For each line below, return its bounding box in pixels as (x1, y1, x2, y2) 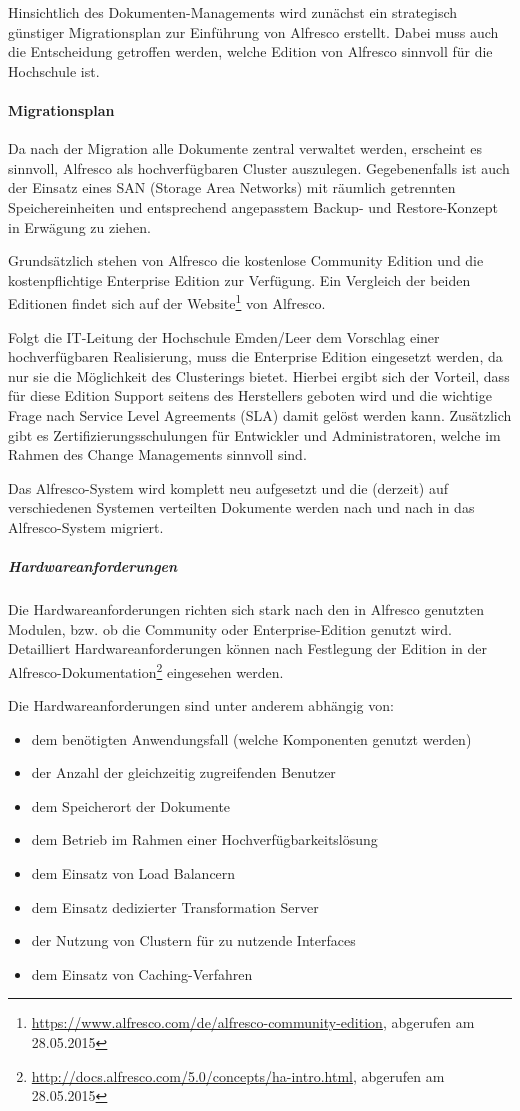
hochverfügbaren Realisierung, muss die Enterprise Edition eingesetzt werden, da (8, 346, 503, 367)
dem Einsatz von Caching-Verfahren (31, 963, 253, 984)
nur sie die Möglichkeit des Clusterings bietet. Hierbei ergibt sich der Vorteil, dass (8, 365, 510, 386)
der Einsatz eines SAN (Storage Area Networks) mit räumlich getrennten (8, 177, 456, 198)
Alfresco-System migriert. (8, 516, 164, 537)
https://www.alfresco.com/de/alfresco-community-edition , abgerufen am (31, 1012, 475, 1033)
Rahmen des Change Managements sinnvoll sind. (8, 444, 307, 465)
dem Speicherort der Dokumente (31, 795, 231, 816)
